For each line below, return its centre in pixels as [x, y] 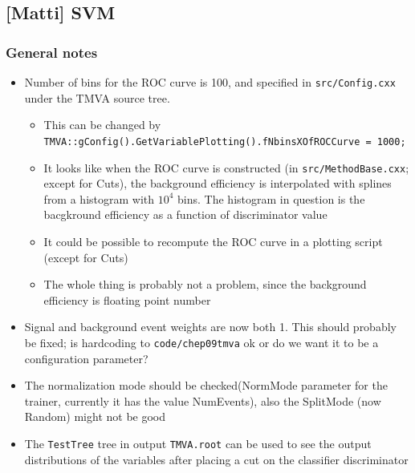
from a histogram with [99, 198]
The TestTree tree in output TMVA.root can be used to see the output [198, 443]
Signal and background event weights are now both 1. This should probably [210, 327]
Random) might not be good [95, 416]
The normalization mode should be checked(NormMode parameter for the [206, 385]
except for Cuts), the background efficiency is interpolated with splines [218, 183]
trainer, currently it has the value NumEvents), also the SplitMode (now [203, 400]
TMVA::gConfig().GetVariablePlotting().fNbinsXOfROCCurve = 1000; [225, 141]
